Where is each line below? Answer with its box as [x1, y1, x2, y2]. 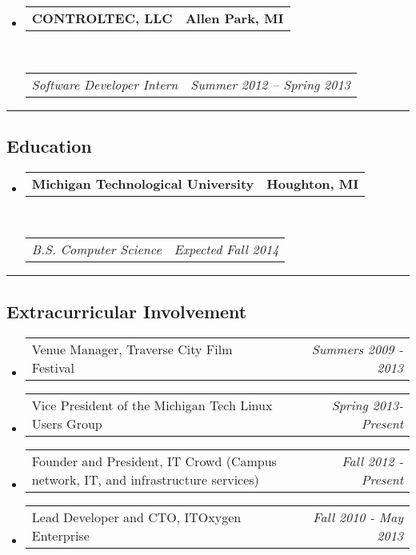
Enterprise [31, 525, 90, 545]
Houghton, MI [266, 174, 359, 193]
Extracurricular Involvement [6, 298, 247, 323]
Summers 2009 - [311, 339, 403, 358]
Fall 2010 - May [313, 507, 403, 526]
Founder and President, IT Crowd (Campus [31, 451, 277, 470]
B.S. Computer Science [31, 240, 162, 259]
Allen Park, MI [185, 9, 284, 27]
